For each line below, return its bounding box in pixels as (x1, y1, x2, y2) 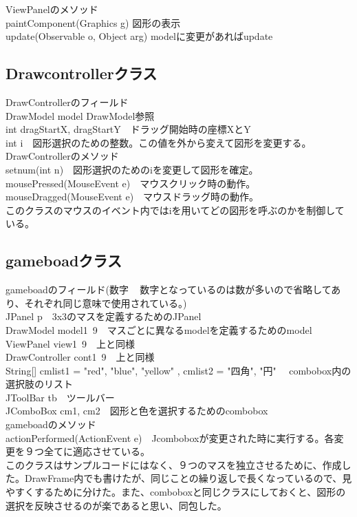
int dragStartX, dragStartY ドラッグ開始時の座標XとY (6, 122, 251, 136)
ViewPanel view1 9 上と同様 (6, 336, 136, 350)
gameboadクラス (6, 250, 122, 271)
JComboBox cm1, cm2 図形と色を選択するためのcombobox (6, 403, 268, 418)
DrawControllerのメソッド (6, 149, 119, 163)
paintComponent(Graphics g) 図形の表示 (6, 15, 181, 30)
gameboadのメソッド (6, 417, 96, 432)
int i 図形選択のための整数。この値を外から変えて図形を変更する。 (6, 135, 312, 149)
